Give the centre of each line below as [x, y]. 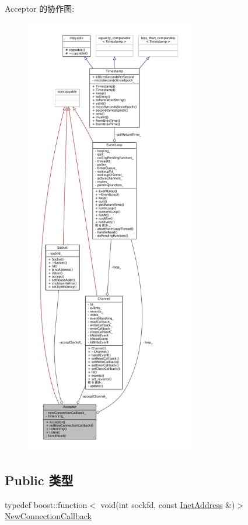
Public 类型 [39, 480]
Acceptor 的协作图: [40, 8]
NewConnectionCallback [48, 516]
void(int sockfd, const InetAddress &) [168, 504]
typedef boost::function [46, 504]
